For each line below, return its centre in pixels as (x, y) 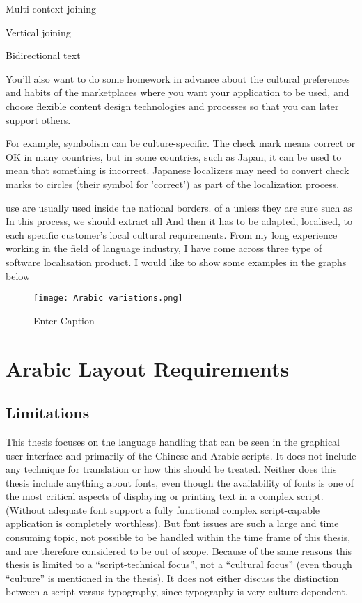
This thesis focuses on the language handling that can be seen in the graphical (173, 441)
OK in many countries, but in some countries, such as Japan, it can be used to (174, 156)
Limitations (48, 413)
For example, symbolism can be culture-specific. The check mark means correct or (181, 143)
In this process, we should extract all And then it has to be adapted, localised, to (179, 221)
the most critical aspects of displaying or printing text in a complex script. (165, 496)
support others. (38, 119)
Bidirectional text (43, 55)
